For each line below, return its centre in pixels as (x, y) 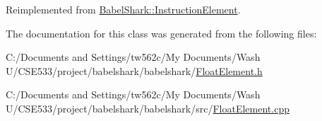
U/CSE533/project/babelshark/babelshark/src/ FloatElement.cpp (148, 108)
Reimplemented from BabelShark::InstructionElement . (123, 9)
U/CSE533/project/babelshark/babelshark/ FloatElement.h (134, 70)
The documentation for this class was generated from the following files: (161, 33)
